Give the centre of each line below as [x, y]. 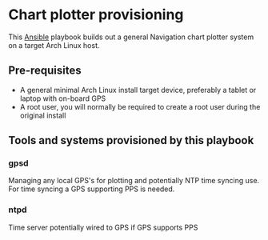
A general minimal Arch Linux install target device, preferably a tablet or [138, 90]
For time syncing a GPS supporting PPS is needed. [92, 189]
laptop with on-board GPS [63, 98]
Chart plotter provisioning [96, 15]
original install [43, 115]
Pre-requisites [45, 71]
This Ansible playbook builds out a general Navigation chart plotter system [131, 37]
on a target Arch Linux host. [54, 45]
